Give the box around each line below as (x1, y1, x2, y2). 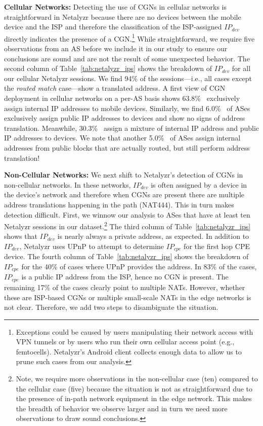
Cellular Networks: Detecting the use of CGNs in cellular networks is (4, 2, 227, 12)
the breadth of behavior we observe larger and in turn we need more (16, 403, 228, 413)
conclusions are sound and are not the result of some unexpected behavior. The (4, 53, 250, 63)
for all (232, 63, 251, 74)
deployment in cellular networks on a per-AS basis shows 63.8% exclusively (4, 93, 240, 103)
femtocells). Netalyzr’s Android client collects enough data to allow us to (16, 346, 242, 357)
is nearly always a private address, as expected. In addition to (57, 231, 249, 241)
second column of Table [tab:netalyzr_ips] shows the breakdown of (4, 63, 212, 74)
